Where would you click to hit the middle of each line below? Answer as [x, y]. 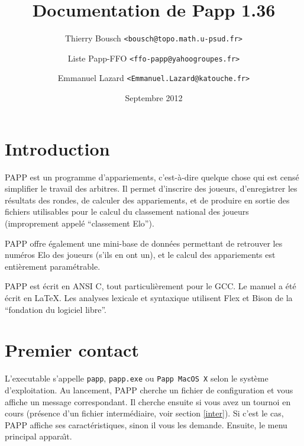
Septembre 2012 [154, 98]
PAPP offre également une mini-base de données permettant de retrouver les [144, 243]
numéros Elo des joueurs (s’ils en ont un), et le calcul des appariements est [140, 255]
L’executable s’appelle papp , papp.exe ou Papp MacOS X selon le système [137, 378]
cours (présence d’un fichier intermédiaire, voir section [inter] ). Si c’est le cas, [144, 413]
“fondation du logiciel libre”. [56, 309]
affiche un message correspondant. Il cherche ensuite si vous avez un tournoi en [148, 401]
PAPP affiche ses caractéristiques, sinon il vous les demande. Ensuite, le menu [146, 424]
